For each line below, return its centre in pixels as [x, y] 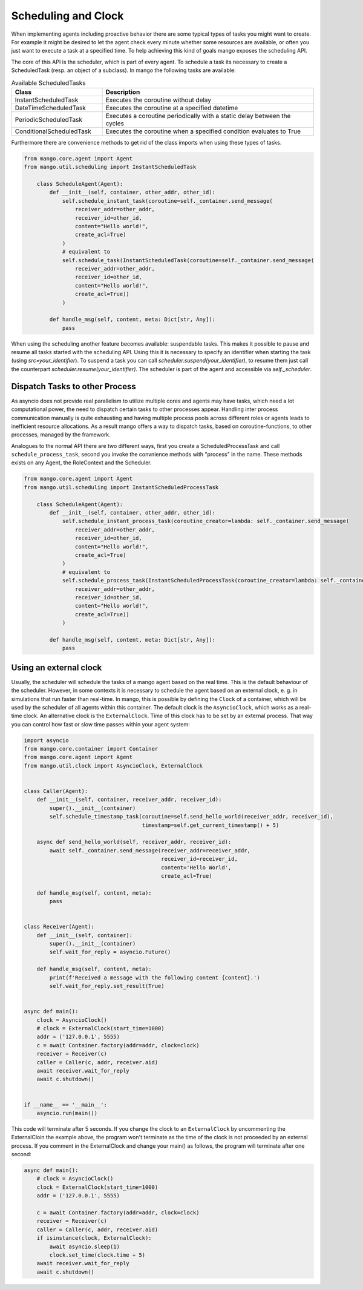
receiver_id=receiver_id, [200, 859]
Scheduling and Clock [67, 16]
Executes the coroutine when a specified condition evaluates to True [203, 131]
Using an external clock [57, 667]
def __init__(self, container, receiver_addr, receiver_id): [129, 800]
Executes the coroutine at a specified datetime [172, 108]
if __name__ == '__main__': [65, 1104]
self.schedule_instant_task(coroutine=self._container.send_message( [168, 201]
